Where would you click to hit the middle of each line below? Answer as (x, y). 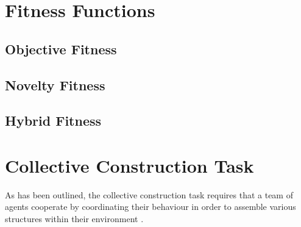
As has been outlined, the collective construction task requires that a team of (149, 194)
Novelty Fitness (55, 85)
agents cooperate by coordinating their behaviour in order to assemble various (150, 207)
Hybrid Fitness (53, 121)
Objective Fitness (61, 49)
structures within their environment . (74, 219)
